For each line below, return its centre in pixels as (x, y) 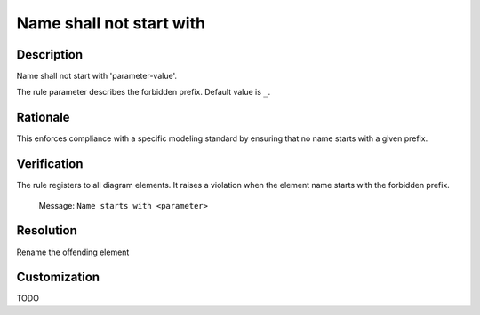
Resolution (47, 231)
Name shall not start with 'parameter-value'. (97, 76)
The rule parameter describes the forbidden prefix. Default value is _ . (144, 92)
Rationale (43, 118)
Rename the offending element (73, 252)
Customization (58, 277)
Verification (50, 164)
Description (50, 55)
